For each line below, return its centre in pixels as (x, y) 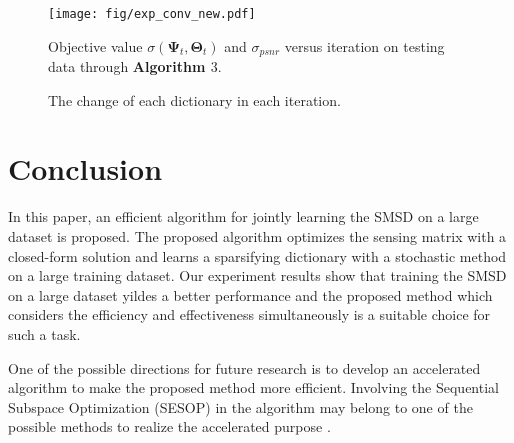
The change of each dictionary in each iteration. (194, 99)
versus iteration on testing (364, 45)
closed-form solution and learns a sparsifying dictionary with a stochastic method (257, 255)
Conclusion (85, 168)
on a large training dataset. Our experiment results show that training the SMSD (257, 275)
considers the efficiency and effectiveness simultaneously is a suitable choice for (249, 314)
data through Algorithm (127, 66)
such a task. (44, 333)
